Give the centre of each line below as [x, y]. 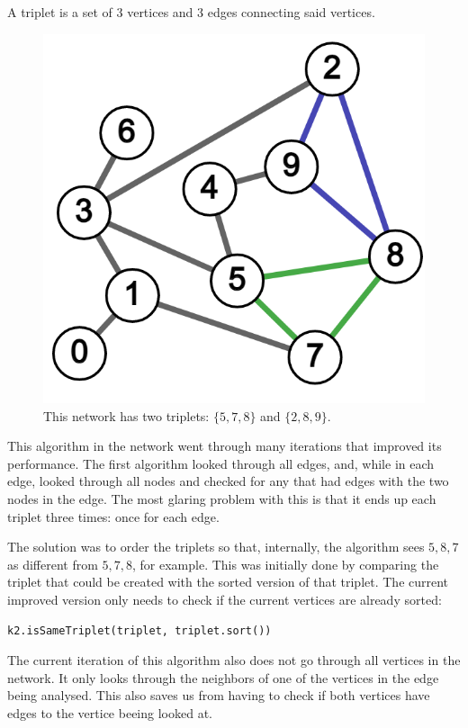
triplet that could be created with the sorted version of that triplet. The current [228, 582]
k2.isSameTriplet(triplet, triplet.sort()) [139, 630]
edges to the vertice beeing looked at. [110, 713]
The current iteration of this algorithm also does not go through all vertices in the [234, 660]
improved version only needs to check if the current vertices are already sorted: [225, 600]
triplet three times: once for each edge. [113, 516]
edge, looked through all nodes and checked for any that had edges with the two [228, 481]
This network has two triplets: [126, 415]
